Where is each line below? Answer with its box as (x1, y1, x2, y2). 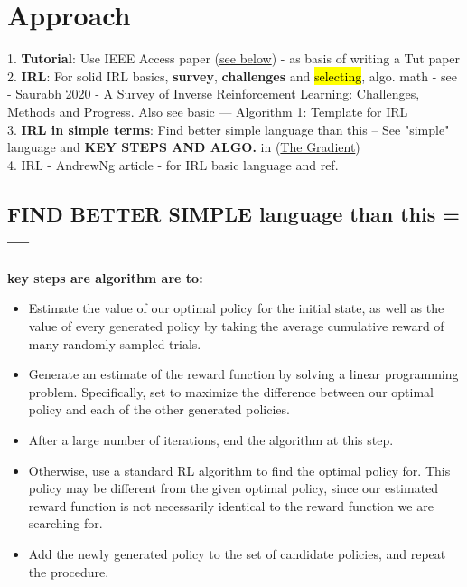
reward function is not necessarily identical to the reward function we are (28, 496, 434, 515)
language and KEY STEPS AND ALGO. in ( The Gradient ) (7, 137, 360, 156)
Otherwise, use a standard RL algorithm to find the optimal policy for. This (28, 460, 451, 479)
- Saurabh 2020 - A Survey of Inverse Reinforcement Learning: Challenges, (7, 84, 420, 103)
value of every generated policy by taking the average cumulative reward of (28, 317, 444, 336)
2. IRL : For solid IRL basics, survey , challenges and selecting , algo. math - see (7, 66, 458, 85)
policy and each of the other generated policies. (28, 400, 290, 419)
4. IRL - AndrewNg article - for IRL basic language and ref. (7, 155, 339, 174)
